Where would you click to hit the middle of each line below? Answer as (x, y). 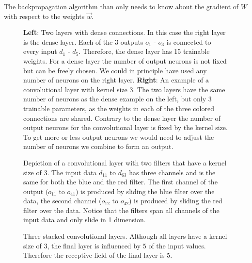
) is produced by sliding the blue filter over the (145, 191)
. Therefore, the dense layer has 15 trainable (144, 51)
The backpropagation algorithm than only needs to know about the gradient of (121, 6)
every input (40, 51)
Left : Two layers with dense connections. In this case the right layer (125, 32)
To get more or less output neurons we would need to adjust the (119, 137)
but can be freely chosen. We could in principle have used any (115, 70)
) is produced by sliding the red (176, 201)
